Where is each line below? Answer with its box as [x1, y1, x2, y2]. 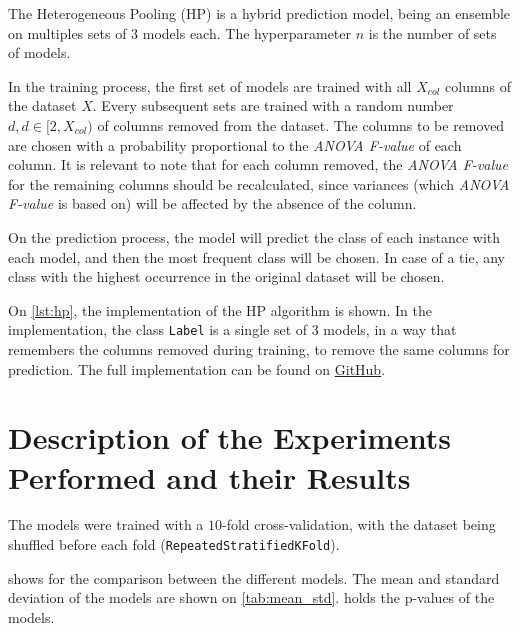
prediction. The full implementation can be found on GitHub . [8, 358, 386, 379]
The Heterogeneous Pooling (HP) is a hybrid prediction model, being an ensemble [8, 3, 511, 23]
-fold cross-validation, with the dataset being [222, 514, 496, 535]
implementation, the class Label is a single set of [8, 319, 308, 340]
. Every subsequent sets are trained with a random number [92, 95, 454, 116]
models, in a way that [323, 319, 457, 340]
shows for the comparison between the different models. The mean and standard [8, 567, 500, 588]
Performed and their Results [8, 456, 411, 497]
